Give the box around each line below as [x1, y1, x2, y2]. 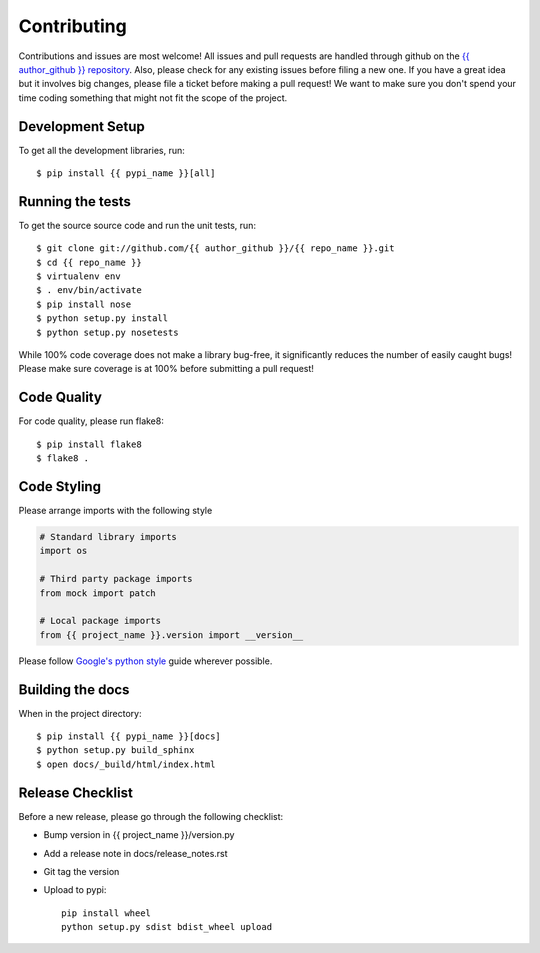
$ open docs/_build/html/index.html [36, 758, 216, 770]
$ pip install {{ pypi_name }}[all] [36, 168, 216, 179]
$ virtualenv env [36, 271, 121, 282]
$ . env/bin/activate [36, 285, 142, 296]
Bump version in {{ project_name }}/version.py [43, 829, 235, 841]
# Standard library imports [39, 531, 177, 543]
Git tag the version [43, 865, 120, 877]
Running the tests [18, 193, 132, 210]
